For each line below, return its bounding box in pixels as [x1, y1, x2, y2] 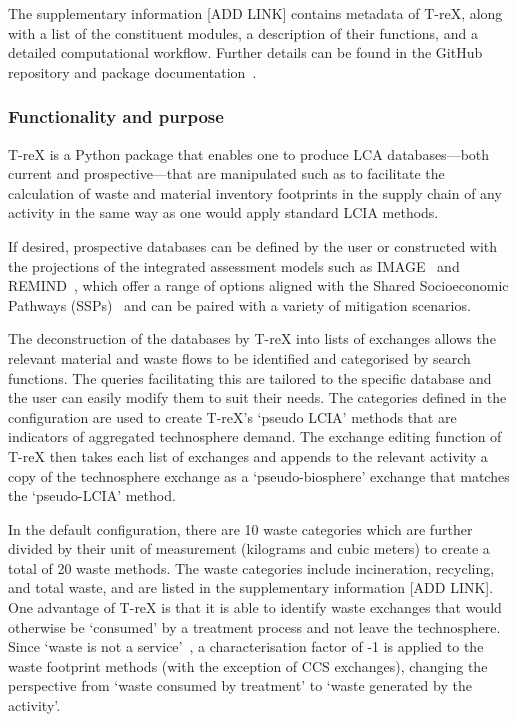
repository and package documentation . [8, 61, 257, 82]
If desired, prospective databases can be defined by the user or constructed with [8, 235, 498, 256]
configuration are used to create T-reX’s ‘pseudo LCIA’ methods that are [8, 406, 457, 427]
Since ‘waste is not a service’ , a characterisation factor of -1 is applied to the [8, 636, 484, 657]
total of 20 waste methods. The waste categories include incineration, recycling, [8, 557, 495, 578]
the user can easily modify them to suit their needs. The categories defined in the [8, 387, 507, 408]
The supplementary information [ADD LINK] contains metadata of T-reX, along [8, 3, 503, 23]
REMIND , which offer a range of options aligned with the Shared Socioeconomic [8, 275, 509, 296]
